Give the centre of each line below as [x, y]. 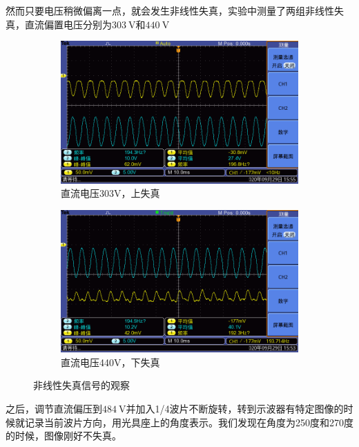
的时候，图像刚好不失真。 [64, 436]
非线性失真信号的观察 [81, 385]
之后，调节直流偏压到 [54, 408]
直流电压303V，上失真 [110, 193]
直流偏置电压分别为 [68, 24]
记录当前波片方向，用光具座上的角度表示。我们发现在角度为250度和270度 [189, 422]
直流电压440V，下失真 [110, 362]
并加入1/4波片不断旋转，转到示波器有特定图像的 [235, 408]
